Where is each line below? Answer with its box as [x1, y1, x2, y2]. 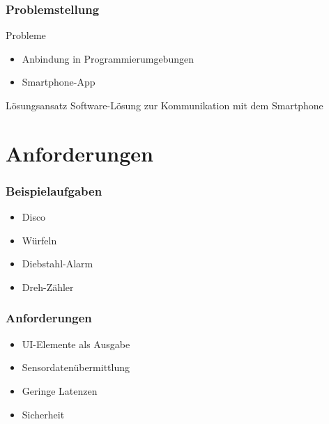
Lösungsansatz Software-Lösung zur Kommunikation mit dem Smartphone [6, 98, 323, 112]
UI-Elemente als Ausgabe [22, 336, 130, 351]
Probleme [6, 28, 46, 42]
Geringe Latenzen [22, 383, 98, 398]
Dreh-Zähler [22, 279, 74, 294]
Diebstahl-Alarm [22, 256, 93, 271]
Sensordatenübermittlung [22, 360, 130, 375]
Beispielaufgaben [6, 182, 102, 199]
